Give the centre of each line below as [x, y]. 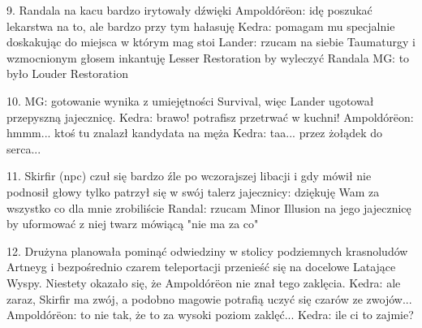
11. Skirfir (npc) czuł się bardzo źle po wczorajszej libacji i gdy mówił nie [189, 176]
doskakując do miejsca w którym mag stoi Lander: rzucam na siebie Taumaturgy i [211, 42]
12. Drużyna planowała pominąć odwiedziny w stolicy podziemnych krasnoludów [207, 250]
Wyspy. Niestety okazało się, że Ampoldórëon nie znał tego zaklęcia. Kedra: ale [204, 282]
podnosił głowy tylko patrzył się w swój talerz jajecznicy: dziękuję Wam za [193, 191]
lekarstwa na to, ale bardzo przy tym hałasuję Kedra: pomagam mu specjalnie [201, 26]
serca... [24, 148]
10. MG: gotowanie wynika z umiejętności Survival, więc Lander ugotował [190, 100]
